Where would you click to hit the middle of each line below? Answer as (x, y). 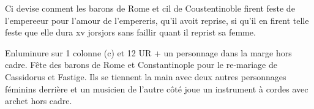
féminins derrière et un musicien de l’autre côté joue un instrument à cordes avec (157, 88)
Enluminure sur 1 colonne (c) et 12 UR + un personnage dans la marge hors (148, 52)
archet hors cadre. (39, 101)
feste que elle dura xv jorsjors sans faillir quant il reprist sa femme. (130, 32)
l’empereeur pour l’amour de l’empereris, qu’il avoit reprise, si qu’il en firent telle (157, 20)
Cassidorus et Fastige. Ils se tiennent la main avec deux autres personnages (146, 76)
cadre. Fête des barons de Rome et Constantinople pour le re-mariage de (141, 65)
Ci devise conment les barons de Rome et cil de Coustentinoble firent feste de (150, 8)
